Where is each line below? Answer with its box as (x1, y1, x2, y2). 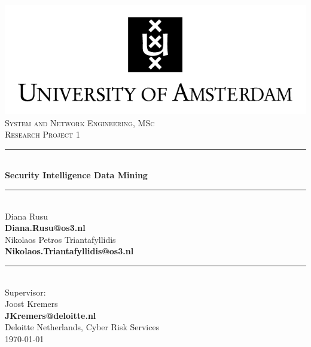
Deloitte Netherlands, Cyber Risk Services (5, 321, 160, 333)
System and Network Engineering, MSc (5, 116, 155, 129)
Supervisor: (5, 285, 46, 298)
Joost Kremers (5, 297, 58, 310)
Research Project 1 (5, 128, 80, 141)
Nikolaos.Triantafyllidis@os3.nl (5, 245, 134, 257)
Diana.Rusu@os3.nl (5, 221, 86, 234)
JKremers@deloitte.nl (5, 309, 96, 321)
